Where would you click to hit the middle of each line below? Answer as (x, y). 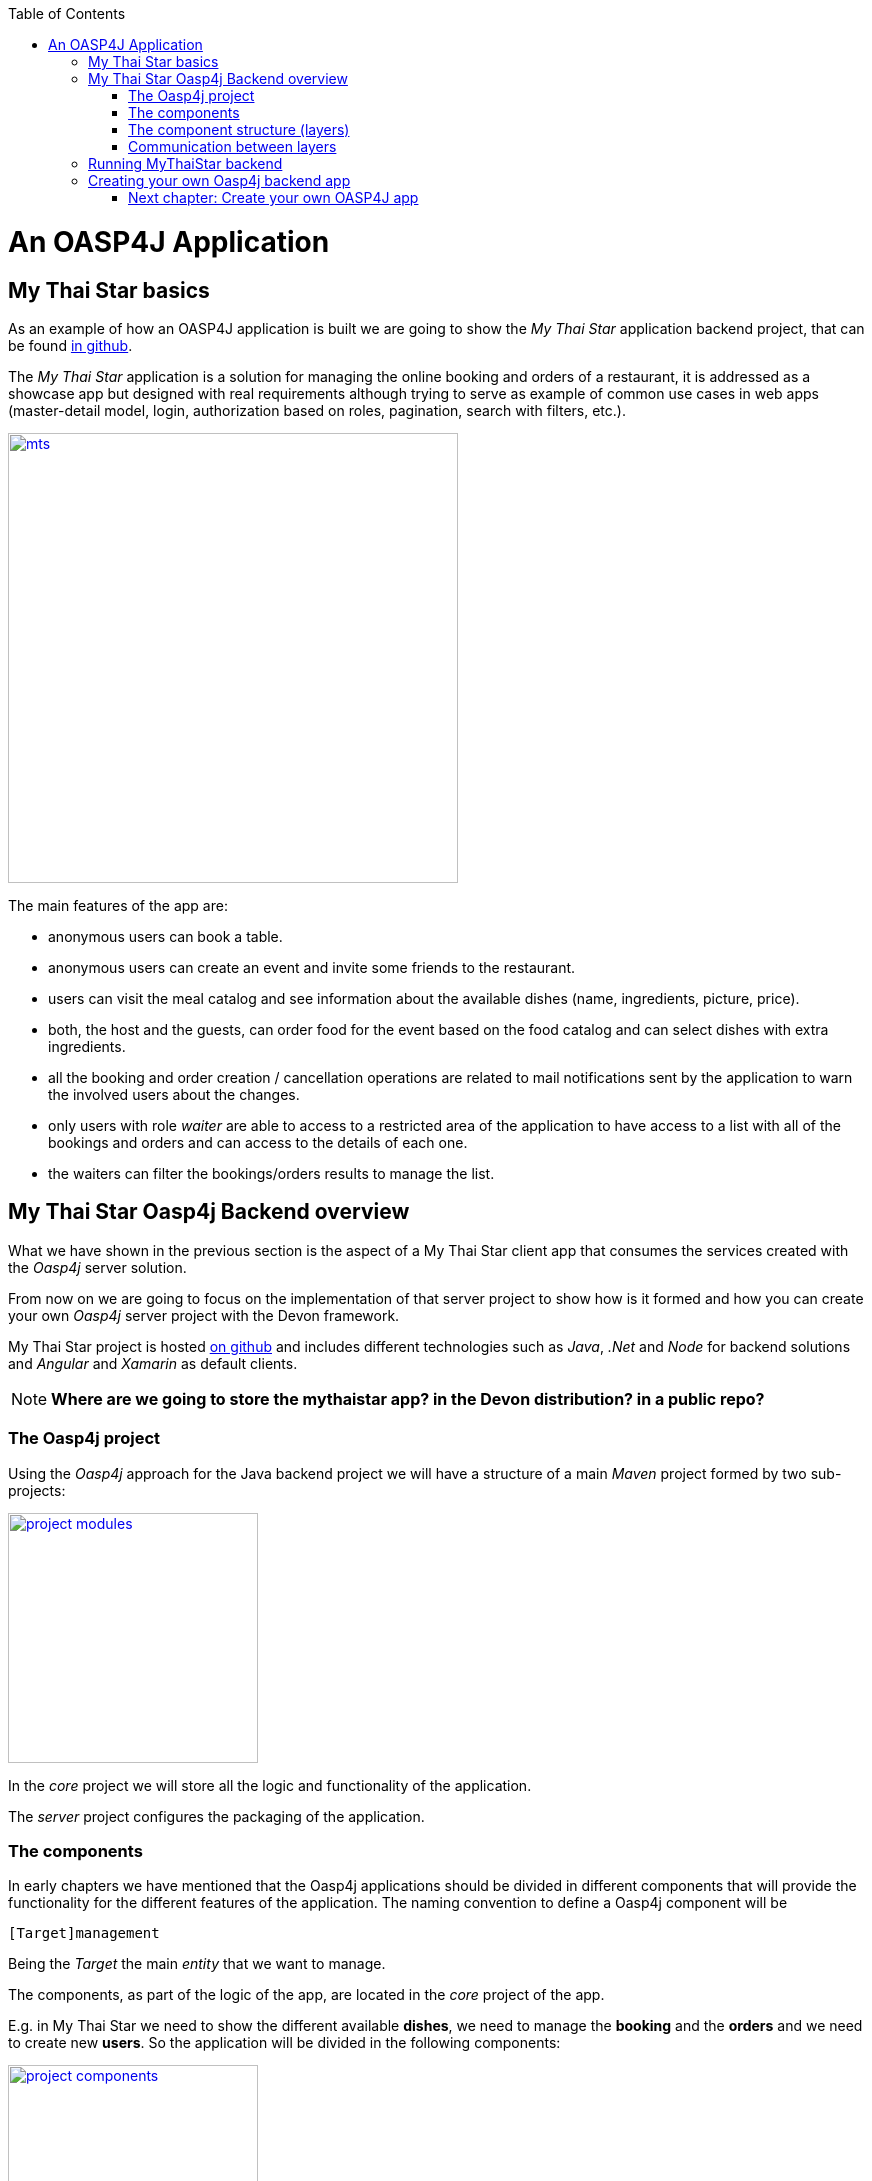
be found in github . (70, 345)
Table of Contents (67, 13)
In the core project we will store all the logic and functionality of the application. (270, 1785)
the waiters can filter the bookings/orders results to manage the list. (271, 1173)
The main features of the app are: (118, 905)
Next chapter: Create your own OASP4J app (273, 197)
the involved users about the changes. (174, 1094)
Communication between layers (232, 146)
